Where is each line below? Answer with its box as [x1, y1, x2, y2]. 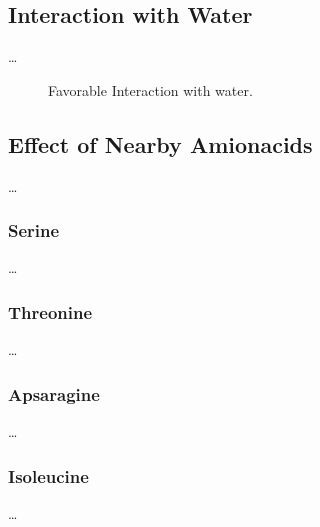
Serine [8, 218, 60, 243]
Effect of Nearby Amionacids [8, 128, 313, 159]
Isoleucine [8, 463, 89, 488]
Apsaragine [8, 381, 100, 406]
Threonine [8, 299, 93, 324]
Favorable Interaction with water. [48, 79, 253, 100]
